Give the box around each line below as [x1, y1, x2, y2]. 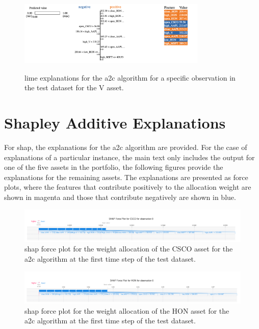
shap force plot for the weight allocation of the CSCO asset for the [24, 243, 233, 254]
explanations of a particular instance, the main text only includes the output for [4, 151, 255, 162]
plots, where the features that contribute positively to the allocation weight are [4, 182, 251, 192]
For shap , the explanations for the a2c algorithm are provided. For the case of [4, 141, 247, 152]
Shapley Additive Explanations [4, 112, 226, 133]
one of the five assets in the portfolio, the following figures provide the [4, 162, 223, 172]
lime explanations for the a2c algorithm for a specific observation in [24, 72, 236, 83]
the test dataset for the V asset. [24, 82, 124, 93]
